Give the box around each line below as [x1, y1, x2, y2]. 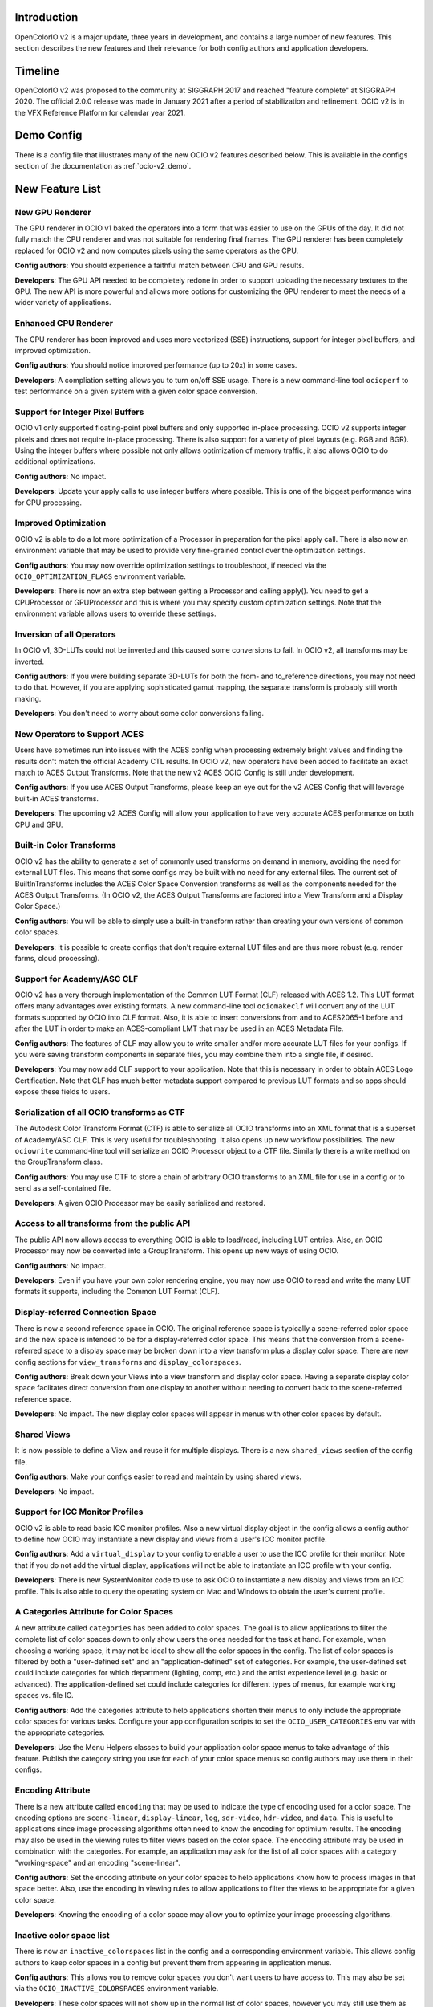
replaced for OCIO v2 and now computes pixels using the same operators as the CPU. [14, 246, 299, 255]
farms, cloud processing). [14, 953, 100, 963]
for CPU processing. [14, 498, 83, 507]
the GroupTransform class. [14, 1157, 103, 1167]
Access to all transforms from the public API [14, 1218, 191, 1229]
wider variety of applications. [14, 298, 111, 307]
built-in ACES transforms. [14, 793, 99, 803]
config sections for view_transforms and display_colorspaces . [14, 1357, 241, 1366]
